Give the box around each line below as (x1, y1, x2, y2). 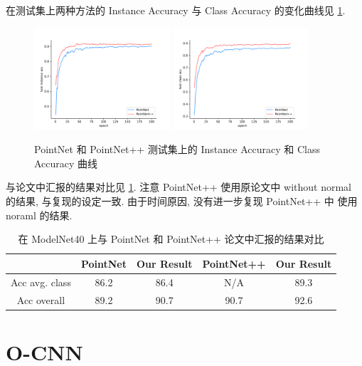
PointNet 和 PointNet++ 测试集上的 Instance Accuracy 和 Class (34, 142, 320, 157)
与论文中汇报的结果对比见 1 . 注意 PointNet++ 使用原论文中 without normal (6, 179, 351, 194)
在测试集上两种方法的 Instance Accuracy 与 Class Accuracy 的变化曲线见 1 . (6, 3, 346, 17)
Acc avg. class (11, 274, 71, 289)
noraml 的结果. (6, 207, 73, 222)
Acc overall (16, 292, 65, 307)
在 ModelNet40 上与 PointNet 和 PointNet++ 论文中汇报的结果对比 (18, 231, 324, 246)
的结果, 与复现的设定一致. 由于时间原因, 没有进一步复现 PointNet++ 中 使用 (6, 194, 358, 209)
